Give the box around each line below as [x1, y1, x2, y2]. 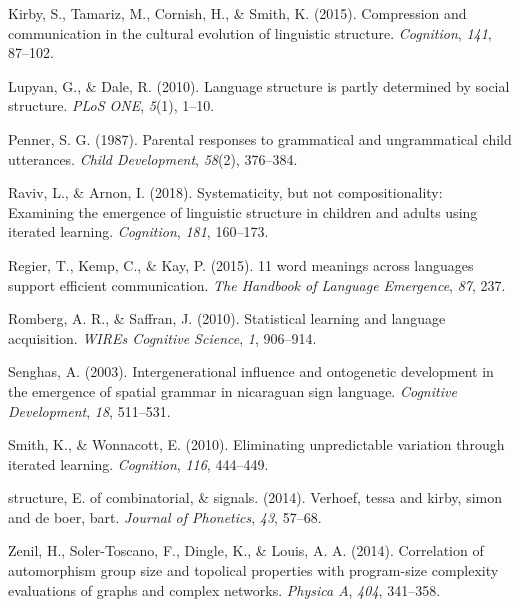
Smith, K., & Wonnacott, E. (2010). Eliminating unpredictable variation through [8, 434, 505, 455]
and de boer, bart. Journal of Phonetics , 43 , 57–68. [8, 506, 322, 527]
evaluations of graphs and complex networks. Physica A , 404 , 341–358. [8, 579, 441, 600]
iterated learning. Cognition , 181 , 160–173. [8, 221, 269, 242]
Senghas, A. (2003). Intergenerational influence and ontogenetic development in [8, 361, 494, 382]
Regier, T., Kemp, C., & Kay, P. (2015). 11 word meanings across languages [8, 254, 474, 275]
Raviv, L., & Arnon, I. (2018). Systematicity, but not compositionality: [8, 182, 443, 203]
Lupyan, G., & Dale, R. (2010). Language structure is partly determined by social [8, 75, 510, 96]
